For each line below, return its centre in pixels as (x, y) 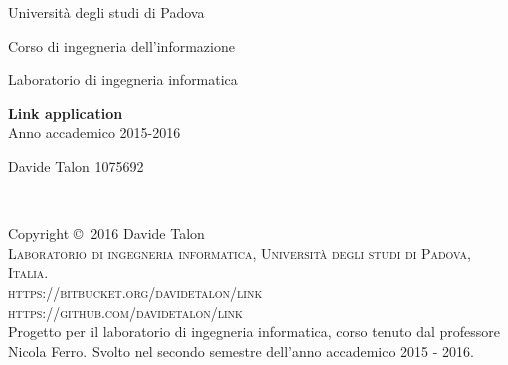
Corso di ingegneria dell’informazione (121, 45)
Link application (65, 112)
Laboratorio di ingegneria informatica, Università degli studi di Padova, (239, 252)
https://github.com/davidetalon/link (125, 311)
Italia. (28, 272)
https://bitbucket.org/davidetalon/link (135, 291)
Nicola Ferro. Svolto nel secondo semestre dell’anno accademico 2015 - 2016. (241, 350)
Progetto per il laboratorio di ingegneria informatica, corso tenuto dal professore (254, 331)
